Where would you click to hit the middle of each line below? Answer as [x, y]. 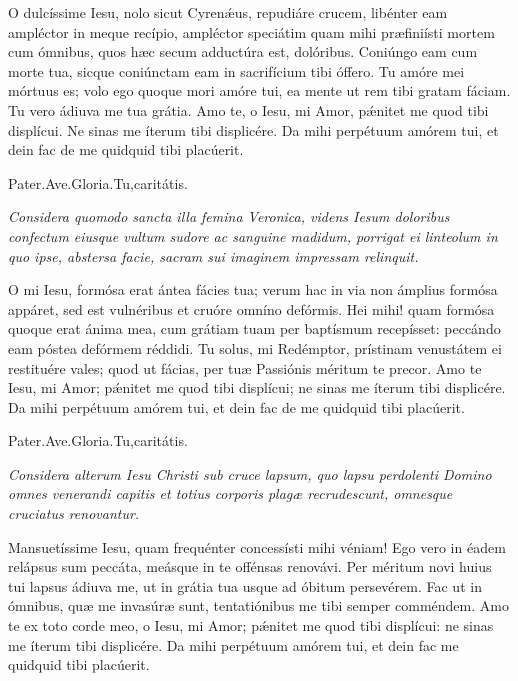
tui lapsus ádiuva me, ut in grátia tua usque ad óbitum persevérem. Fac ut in [245, 585]
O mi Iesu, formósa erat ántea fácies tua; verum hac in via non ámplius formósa [253, 289]
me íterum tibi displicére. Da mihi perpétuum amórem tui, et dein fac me [233, 644]
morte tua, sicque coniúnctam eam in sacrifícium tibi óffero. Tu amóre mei [236, 70]
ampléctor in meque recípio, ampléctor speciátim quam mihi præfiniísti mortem [251, 31]
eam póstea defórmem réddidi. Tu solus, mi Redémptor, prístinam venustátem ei [255, 347]
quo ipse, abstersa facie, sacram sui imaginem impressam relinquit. [213, 255]
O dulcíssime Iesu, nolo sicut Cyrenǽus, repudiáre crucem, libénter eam [228, 12]
